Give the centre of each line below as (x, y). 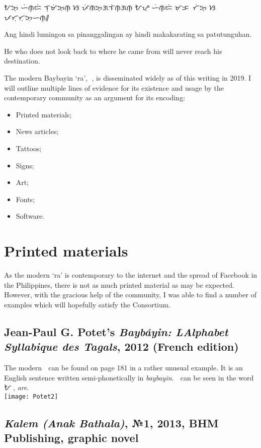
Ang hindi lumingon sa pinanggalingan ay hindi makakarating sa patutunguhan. (128, 34)
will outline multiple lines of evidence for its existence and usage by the (114, 87)
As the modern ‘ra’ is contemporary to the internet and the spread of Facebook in (131, 275)
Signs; (25, 165)
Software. (30, 216)
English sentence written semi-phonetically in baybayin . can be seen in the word (129, 377)
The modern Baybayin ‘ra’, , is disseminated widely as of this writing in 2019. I (128, 77)
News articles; (37, 131)
